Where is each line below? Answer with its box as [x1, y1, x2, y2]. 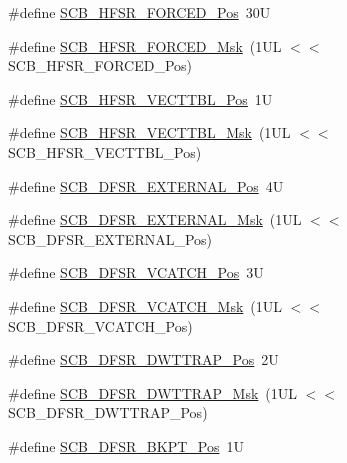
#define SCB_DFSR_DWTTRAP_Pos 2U [8, 349, 279, 370]
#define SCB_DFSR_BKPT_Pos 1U [8, 435, 244, 456]
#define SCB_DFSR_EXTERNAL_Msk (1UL [8, 209, 302, 230]
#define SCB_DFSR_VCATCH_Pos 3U [8, 262, 264, 283]
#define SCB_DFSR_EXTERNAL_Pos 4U [8, 175, 284, 196]
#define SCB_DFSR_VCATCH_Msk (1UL [8, 295, 283, 316]
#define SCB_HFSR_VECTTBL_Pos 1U [8, 88, 273, 109]
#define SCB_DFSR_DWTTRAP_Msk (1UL [8, 382, 298, 403]
